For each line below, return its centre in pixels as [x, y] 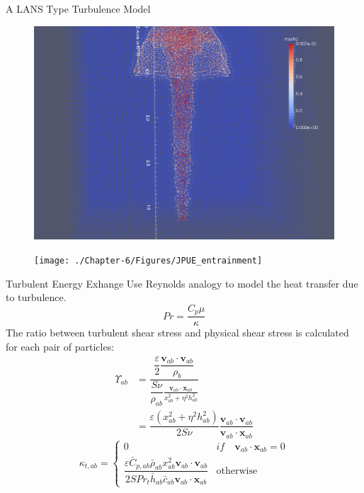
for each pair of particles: [60, 346]
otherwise [237, 471]
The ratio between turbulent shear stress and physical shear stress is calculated [177, 333]
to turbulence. [36, 297]
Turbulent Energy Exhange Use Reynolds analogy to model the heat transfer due [182, 283]
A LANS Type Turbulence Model [78, 8]
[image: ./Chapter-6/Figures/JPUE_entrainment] [148, 261]
